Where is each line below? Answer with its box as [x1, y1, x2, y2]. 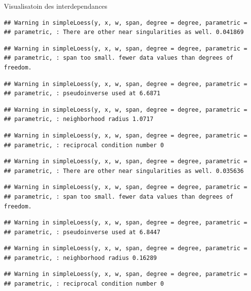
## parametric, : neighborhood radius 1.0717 [4, 116, 153, 123]
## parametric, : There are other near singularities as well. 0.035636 [4, 167, 244, 174]
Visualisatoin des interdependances [4, 1, 108, 11]
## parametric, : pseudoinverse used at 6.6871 [4, 90, 161, 97]
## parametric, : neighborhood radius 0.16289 [4, 254, 157, 261]
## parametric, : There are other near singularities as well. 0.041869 [4, 29, 244, 36]
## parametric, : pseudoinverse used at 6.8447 [4, 228, 161, 236]
